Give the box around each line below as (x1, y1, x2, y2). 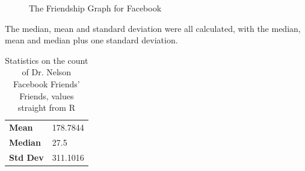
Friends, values (19, 89, 74, 102)
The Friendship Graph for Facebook (29, 2, 162, 14)
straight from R (17, 101, 75, 114)
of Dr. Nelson (22, 66, 72, 78)
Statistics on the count (5, 54, 88, 66)
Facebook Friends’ (13, 77, 80, 90)
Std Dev (9, 151, 44, 163)
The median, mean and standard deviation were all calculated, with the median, (5, 22, 301, 34)
